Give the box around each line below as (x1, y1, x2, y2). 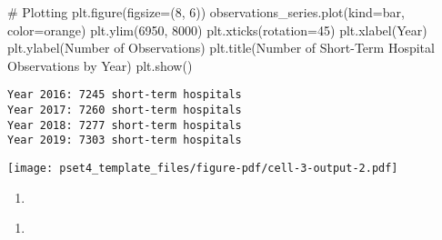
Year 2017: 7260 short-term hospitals (7, 104, 242, 117)
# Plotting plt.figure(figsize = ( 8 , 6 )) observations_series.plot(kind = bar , (7, 3, 405, 21)
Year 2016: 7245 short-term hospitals (7, 88, 242, 102)
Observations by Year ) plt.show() (7, 55, 193, 75)
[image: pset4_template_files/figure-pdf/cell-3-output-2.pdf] (7, 162, 398, 175)
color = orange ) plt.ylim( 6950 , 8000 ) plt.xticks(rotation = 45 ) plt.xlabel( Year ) (7, 20, 427, 39)
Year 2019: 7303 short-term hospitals (7, 134, 242, 147)
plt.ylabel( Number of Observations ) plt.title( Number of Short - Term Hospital (7, 38, 435, 57)
